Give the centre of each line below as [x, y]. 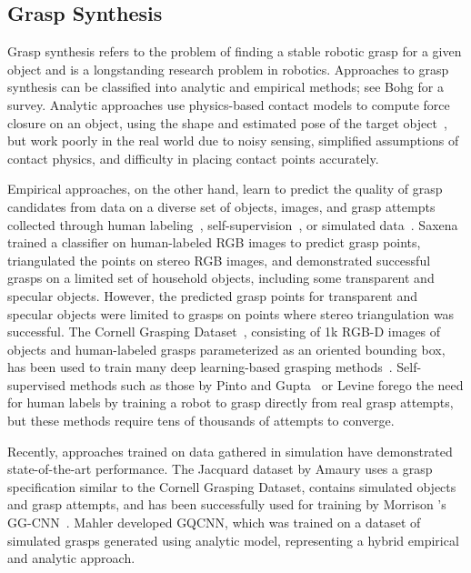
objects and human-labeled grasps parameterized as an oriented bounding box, [226, 349]
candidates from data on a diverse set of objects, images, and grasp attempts [221, 206]
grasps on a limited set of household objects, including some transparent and [221, 278]
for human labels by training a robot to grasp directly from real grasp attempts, [230, 402]
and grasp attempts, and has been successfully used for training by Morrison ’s [227, 504]
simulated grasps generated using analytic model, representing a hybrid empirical [233, 540]
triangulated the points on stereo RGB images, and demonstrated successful [219, 260]
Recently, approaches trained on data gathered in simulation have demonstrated [230, 451]
